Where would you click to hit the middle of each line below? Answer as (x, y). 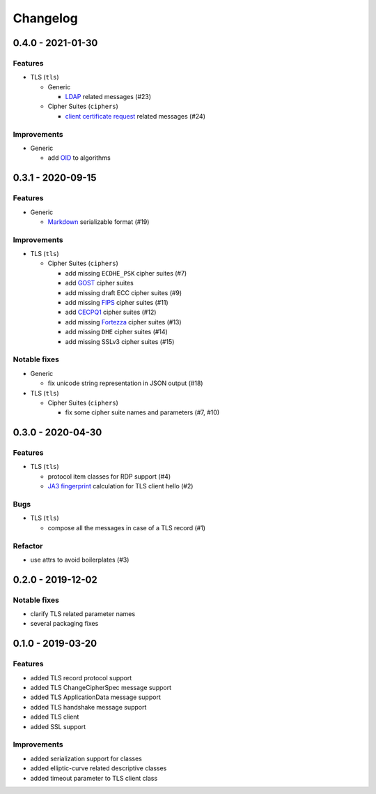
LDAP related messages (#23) (108, 97)
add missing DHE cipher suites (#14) (117, 332)
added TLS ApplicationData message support (96, 697)
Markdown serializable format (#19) (99, 222)
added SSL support (58, 726)
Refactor (28, 546)
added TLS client (55, 717)
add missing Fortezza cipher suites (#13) (123, 322)
